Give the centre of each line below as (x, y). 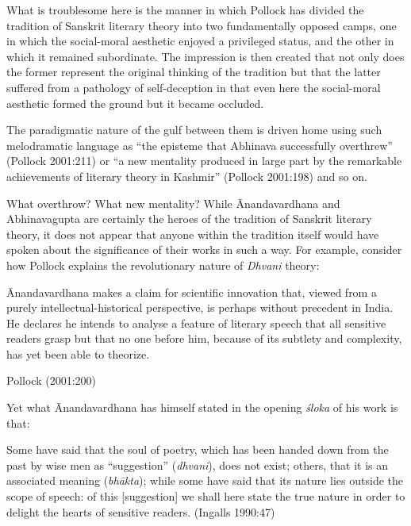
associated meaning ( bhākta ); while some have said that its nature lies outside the (205, 480)
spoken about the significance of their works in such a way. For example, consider (204, 250)
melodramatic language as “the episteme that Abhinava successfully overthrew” (200, 145)
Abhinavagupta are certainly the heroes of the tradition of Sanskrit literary (189, 219)
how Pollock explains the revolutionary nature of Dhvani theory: (163, 265)
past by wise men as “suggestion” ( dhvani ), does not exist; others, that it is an (197, 465)
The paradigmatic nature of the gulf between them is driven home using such (194, 130)
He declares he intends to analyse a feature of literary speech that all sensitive (196, 323)
